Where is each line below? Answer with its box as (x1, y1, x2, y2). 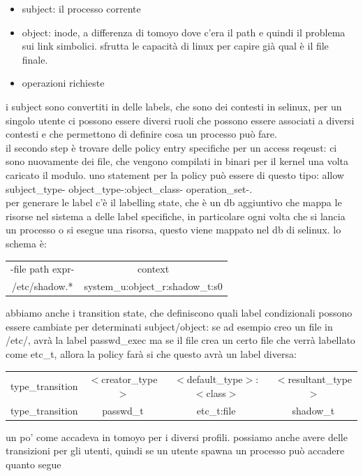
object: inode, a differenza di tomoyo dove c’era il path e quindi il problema (22, 24, 346, 39)
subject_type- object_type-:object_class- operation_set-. (6, 181, 253, 196)
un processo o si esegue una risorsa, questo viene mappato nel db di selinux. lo (6, 222, 341, 237)
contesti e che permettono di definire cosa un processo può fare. (6, 127, 277, 141)
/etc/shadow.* (11, 279, 73, 294)
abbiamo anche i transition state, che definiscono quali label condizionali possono (6, 305, 353, 320)
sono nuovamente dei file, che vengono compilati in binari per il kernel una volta (6, 154, 348, 168)
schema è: (6, 236, 47, 250)
